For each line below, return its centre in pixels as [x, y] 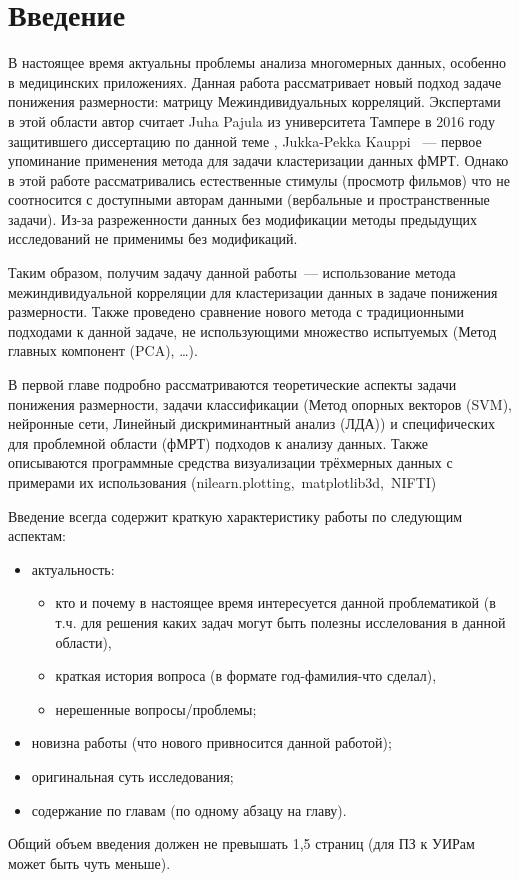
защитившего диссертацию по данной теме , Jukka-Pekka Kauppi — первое [245, 140]
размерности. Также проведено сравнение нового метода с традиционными [236, 311]
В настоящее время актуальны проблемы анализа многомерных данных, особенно [257, 62]
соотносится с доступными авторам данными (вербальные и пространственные [249, 199]
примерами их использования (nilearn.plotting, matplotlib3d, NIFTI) [222, 482]
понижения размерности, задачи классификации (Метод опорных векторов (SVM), [260, 403]
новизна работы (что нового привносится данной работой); [211, 742]
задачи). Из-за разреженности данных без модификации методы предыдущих [242, 218]
